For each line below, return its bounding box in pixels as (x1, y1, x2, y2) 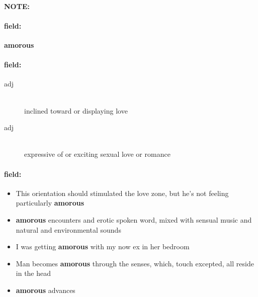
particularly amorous (16, 197, 84, 208)
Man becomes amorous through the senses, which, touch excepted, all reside (16, 258, 254, 268)
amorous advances (16, 284, 75, 295)
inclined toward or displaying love (24, 105, 128, 116)
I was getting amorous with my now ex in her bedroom (16, 241, 190, 252)
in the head (16, 268, 51, 278)
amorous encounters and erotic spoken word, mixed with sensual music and (16, 214, 252, 225)
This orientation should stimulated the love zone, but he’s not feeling (16, 187, 229, 198)
